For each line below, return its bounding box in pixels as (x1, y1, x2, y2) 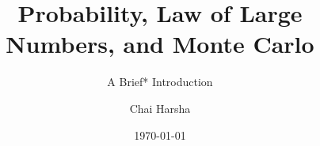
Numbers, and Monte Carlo (6, 28, 314, 60)
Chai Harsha (129, 99, 191, 116)
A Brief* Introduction (107, 73, 213, 90)
